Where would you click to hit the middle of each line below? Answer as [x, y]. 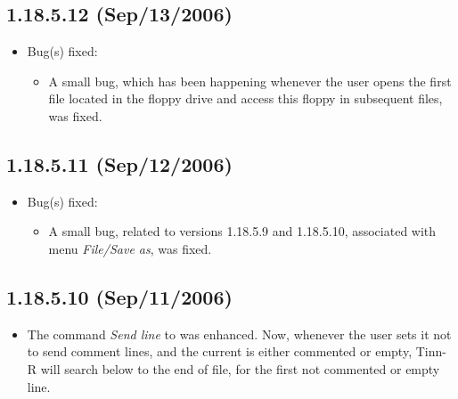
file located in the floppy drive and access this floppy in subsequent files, [245, 98]
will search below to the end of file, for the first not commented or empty [240, 368]
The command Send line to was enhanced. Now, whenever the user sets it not [239, 334]
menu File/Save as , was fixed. [130, 248]
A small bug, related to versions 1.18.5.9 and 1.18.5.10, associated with [242, 231]
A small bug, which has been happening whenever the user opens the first [250, 81]
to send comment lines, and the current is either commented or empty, [220, 351]
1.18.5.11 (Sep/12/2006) [119, 163]
